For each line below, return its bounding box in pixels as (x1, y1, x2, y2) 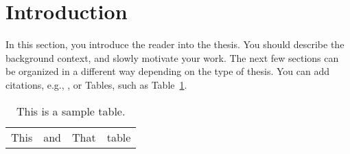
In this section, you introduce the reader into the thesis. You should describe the (5, 37, 345, 52)
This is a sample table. (16, 102, 126, 119)
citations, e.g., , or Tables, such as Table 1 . (5, 77, 187, 91)
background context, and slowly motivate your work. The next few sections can (5, 50, 339, 65)
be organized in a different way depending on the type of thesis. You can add (5, 64, 329, 78)
